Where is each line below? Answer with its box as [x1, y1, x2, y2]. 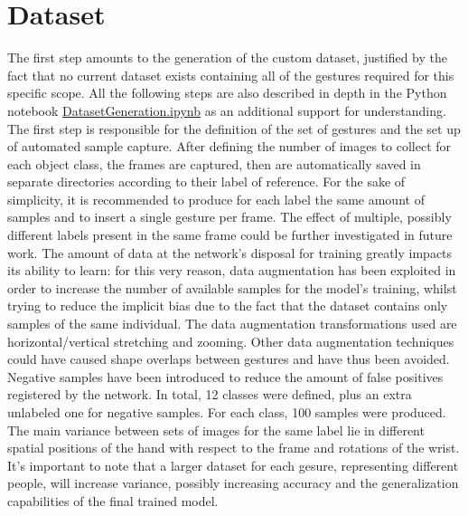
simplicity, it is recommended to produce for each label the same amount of [7, 189, 425, 208]
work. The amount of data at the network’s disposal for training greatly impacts [7, 243, 453, 262]
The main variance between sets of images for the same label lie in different [7, 420, 425, 439]
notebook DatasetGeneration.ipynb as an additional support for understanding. [7, 100, 446, 119]
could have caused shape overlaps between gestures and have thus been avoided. [7, 349, 450, 368]
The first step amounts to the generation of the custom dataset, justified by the [7, 48, 448, 67]
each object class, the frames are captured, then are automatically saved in [7, 154, 421, 173]
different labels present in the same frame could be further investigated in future [7, 225, 453, 244]
